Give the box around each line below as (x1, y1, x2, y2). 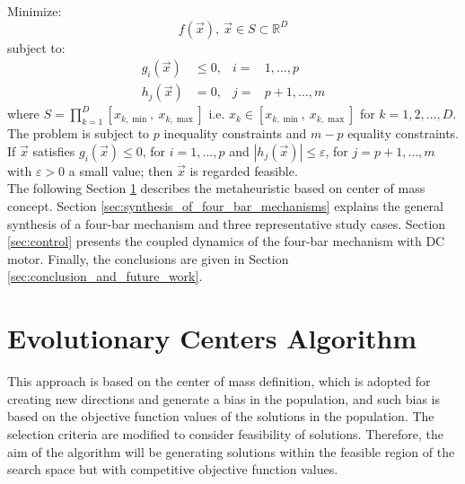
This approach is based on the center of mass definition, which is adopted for (7, 372, 431, 391)
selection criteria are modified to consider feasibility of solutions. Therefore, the (7, 424, 443, 443)
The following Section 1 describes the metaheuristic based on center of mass (7, 179, 426, 198)
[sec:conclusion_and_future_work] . (7, 267, 203, 286)
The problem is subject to (7, 124, 150, 143)
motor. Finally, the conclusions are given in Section (7, 249, 289, 268)
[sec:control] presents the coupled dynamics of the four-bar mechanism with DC (7, 232, 445, 251)
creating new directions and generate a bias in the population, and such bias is (7, 389, 440, 408)
